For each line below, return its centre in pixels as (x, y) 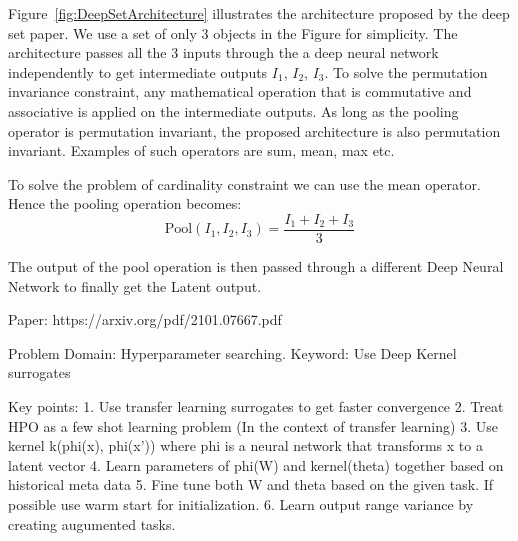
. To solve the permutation (406, 71)
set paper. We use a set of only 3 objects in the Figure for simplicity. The (233, 32)
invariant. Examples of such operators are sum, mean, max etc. (201, 150)
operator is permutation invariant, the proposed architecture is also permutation (254, 130)
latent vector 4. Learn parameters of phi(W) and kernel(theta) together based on (256, 464)
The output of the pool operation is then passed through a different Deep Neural (256, 266)
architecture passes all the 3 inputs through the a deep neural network (223, 52)
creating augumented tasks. (92, 523)
